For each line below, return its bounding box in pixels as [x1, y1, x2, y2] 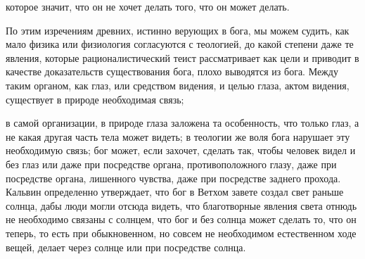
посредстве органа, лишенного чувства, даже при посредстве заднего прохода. [6, 170, 341, 185]
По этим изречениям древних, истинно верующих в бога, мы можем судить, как [6, 23, 350, 37]
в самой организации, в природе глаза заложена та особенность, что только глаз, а [6, 115, 359, 130]
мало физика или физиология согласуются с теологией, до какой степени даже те [6, 37, 354, 51]
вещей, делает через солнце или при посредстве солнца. [6, 239, 246, 254]
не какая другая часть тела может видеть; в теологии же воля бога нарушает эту [6, 129, 350, 144]
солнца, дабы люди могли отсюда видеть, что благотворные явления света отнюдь [6, 198, 357, 213]
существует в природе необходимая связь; [6, 91, 184, 106]
